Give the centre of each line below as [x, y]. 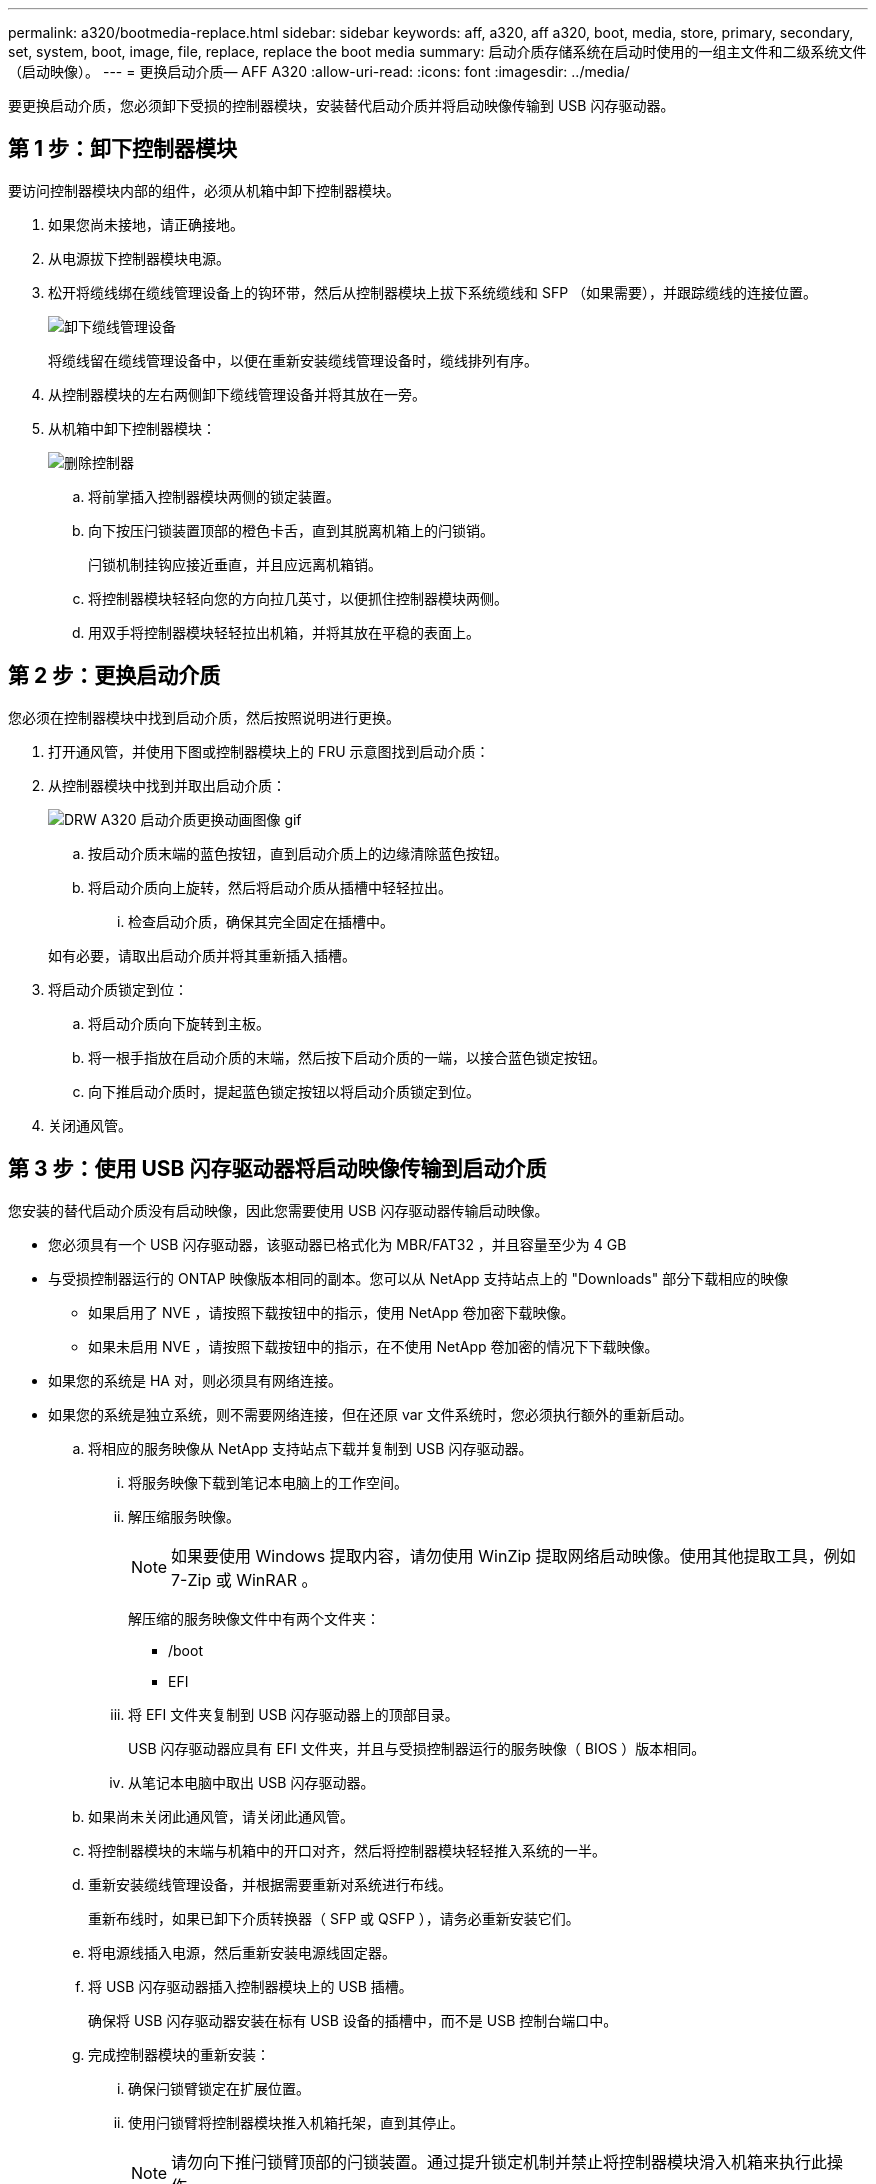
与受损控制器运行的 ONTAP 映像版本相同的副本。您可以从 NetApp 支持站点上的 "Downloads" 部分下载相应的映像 [418, 1278]
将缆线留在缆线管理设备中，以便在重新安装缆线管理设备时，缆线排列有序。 [293, 360]
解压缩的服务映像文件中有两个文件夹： [254, 1618]
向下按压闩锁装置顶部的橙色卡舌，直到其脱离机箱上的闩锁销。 [291, 530]
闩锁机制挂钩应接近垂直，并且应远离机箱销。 [235, 564]
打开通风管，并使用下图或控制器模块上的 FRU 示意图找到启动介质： [269, 751]
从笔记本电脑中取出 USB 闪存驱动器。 [251, 1782]
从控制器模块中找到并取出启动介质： [167, 785]
